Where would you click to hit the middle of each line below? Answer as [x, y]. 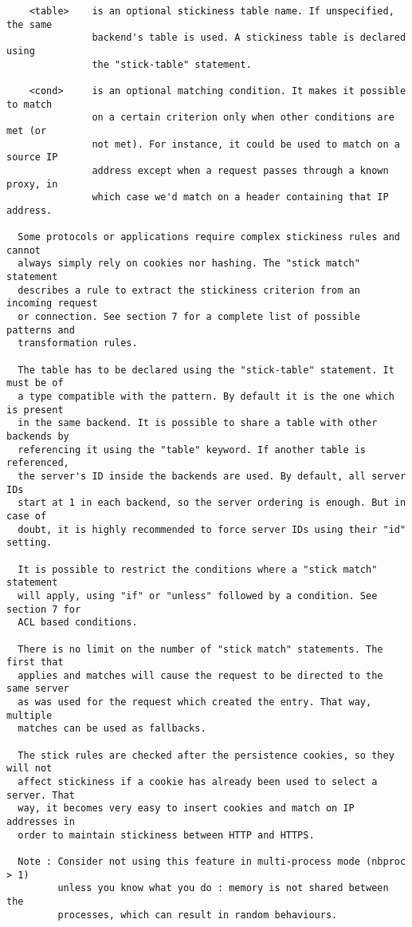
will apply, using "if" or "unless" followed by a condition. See [198, 596]
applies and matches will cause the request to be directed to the [200, 675]
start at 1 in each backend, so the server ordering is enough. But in [212, 503]
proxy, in [32, 184]
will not [29, 769]
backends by [38, 436]
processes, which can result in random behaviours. [198, 915]
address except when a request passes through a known [240, 170]
